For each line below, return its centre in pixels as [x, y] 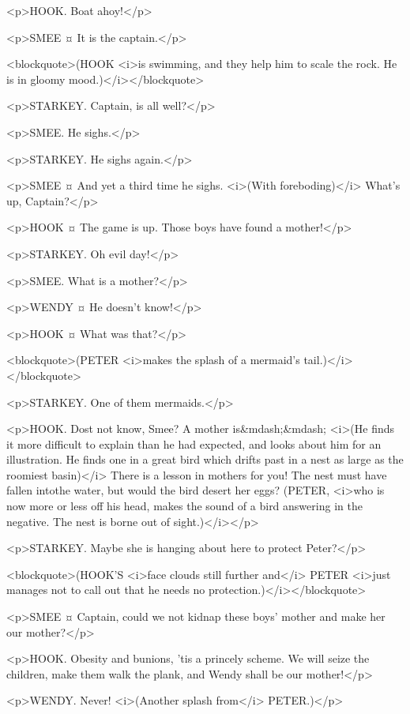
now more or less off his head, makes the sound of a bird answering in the [184, 506]
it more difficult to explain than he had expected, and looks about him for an [194, 443]
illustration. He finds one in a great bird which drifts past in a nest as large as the [205, 459]
